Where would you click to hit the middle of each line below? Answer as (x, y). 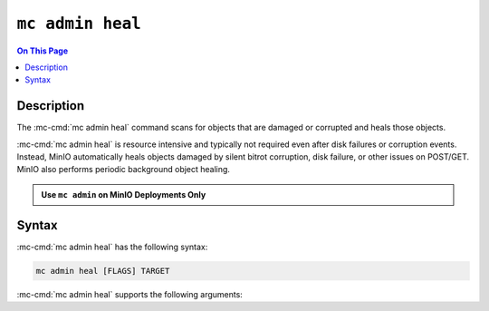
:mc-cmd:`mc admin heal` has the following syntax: (112, 247)
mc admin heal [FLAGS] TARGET (103, 271)
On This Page (43, 51)
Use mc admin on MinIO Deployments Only (124, 194)
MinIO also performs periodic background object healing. (124, 170)
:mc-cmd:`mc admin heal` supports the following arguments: (130, 294)
